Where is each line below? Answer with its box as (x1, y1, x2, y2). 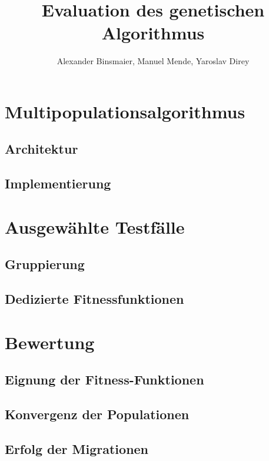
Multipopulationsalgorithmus (5, 99, 245, 123)
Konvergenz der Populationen (5, 405, 190, 423)
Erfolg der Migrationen (5, 439, 149, 457)
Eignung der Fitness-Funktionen (5, 370, 204, 389)
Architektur (5, 140, 78, 158)
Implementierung (5, 174, 111, 193)
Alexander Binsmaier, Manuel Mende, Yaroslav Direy (57, 55, 250, 67)
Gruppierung (5, 255, 85, 273)
